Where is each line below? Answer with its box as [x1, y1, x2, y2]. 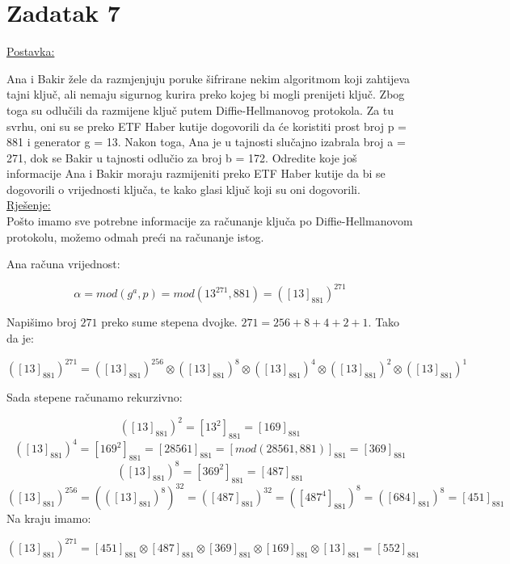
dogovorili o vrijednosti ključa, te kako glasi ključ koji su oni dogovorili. [6, 180, 360, 197]
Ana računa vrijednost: [6, 255, 120, 272]
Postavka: [6, 43, 55, 60]
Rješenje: [6, 196, 51, 213]
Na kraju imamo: [6, 510, 91, 527]
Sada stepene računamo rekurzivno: [6, 389, 183, 406]
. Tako [368, 314, 400, 330]
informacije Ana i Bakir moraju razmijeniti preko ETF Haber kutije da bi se [6, 165, 386, 182]
